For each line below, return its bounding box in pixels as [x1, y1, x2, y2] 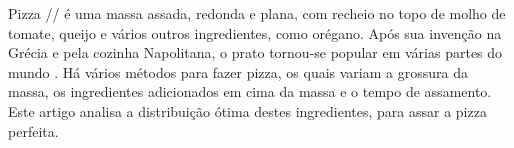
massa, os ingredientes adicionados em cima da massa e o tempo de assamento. [8, 81, 492, 102]
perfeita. [8, 120, 59, 141]
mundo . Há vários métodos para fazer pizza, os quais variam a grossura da [8, 61, 468, 82]
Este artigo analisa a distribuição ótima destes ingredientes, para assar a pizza [8, 100, 487, 121]
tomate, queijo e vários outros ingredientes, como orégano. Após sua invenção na [8, 22, 502, 43]
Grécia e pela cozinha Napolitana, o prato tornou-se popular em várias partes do [8, 42, 503, 63]
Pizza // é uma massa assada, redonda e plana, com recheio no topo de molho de [8, 3, 506, 23]
